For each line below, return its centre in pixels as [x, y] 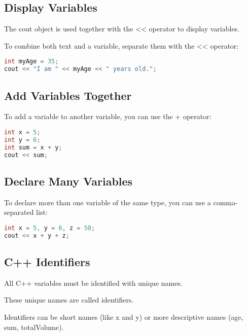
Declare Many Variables [68, 181]
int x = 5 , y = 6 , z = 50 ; [50, 228]
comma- [225, 202]
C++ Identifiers [47, 261]
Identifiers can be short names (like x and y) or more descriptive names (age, [124, 316]
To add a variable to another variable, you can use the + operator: [108, 116]
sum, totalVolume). [34, 327]
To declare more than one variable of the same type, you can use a [108, 202]
